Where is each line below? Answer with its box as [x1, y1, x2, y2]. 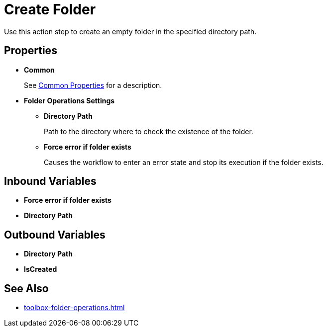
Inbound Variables [4, 175, 97, 188]
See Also [4, 282, 49, 295]
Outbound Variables [4, 228, 106, 241]
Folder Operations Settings [24, 96, 115, 105]
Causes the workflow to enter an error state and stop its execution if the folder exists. [44, 158, 324, 166]
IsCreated [24, 265, 57, 274]
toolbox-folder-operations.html [24, 303, 125, 312]
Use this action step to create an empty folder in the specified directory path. [4, 27, 257, 36]
